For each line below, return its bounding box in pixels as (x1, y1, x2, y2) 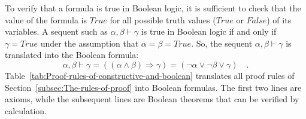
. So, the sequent (191, 36, 253, 49)
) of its (266, 13, 292, 26)
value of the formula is (5, 13, 87, 26)
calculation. (5, 104, 47, 117)
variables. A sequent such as (5, 25, 108, 38)
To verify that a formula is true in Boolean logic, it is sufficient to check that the (5, 2, 301, 14)
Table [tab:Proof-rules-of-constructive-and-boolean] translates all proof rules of (5, 69, 295, 81)
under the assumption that (40, 36, 139, 49)
